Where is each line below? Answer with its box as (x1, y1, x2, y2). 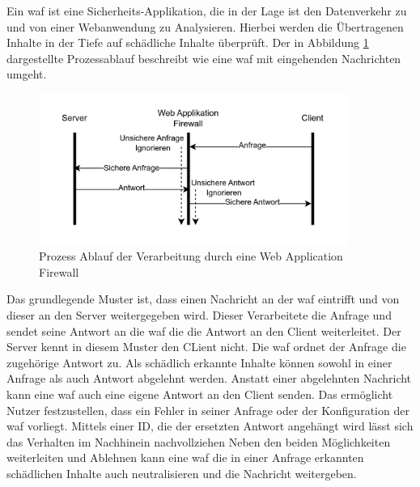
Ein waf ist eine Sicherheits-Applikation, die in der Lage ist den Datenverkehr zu (6, 2, 407, 19)
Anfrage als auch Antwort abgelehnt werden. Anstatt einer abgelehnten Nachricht (6, 370, 412, 387)
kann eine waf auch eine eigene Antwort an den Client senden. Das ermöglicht (6, 386, 393, 402)
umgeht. (6, 66, 47, 83)
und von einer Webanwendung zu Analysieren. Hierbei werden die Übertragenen (6, 18, 404, 35)
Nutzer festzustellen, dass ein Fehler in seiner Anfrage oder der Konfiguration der (6, 401, 409, 418)
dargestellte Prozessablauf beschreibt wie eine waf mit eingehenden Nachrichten (6, 49, 401, 66)
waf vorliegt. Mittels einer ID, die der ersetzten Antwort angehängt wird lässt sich (6, 417, 414, 434)
